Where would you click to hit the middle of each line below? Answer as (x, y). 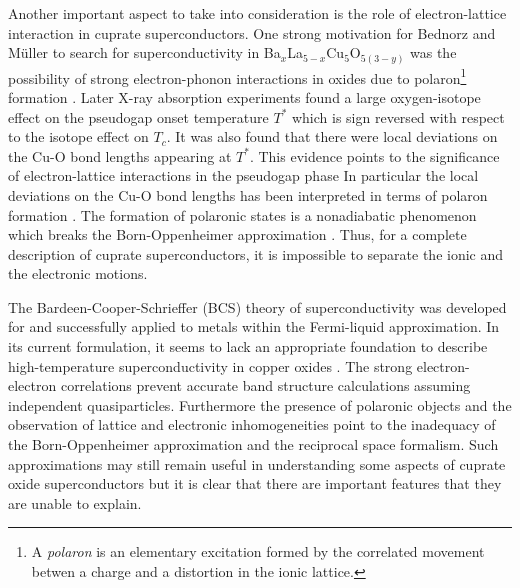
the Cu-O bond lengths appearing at (120, 155)
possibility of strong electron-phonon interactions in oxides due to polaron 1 (237, 76)
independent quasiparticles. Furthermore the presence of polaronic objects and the (260, 404)
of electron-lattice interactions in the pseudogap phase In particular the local (243, 175)
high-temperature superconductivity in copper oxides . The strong (210, 365)
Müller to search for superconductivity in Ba (144, 52)
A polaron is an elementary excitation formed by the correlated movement (258, 551)
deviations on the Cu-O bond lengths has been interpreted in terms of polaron (248, 194)
